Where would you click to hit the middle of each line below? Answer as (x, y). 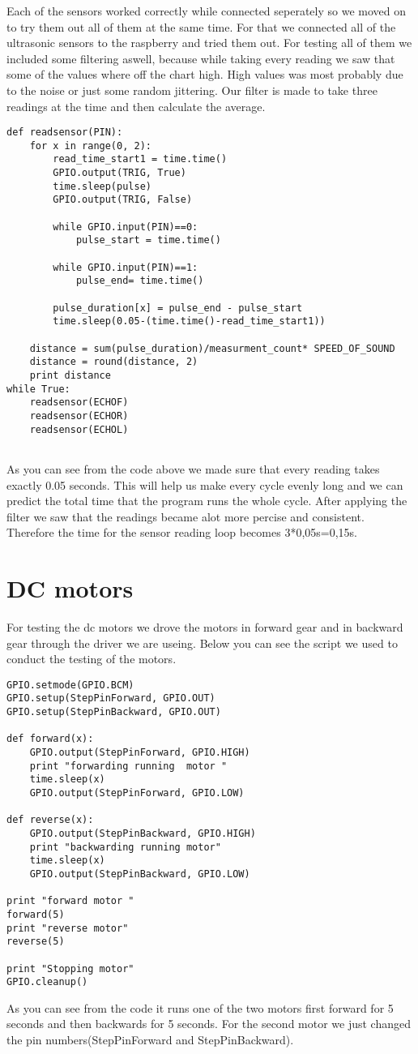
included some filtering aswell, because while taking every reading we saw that (201, 58)
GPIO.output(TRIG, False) (123, 200)
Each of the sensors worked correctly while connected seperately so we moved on (207, 11)
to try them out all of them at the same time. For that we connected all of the (201, 26)
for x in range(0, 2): (90, 146)
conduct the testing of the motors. (92, 659)
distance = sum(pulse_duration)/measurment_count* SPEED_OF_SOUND (212, 348)
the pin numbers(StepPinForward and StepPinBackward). (150, 1040)
